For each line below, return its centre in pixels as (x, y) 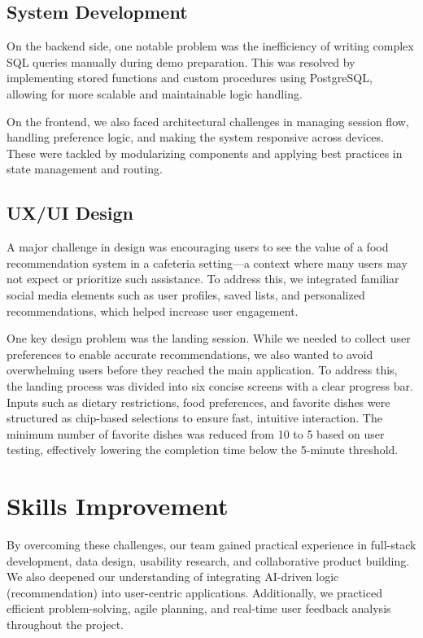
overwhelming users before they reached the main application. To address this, (202, 370)
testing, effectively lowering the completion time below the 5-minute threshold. (203, 450)
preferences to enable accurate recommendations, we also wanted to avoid (190, 354)
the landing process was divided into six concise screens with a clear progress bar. (210, 385)
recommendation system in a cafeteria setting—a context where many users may (207, 262)
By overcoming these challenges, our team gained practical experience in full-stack (211, 544)
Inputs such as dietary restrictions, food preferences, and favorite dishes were (198, 402)
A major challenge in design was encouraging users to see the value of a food (198, 247)
